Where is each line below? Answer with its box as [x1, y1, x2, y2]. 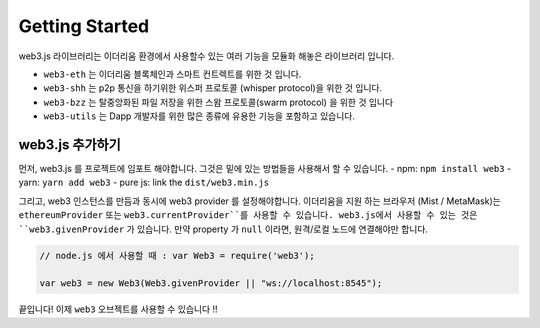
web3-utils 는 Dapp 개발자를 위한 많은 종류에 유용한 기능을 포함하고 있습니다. [43, 110, 355, 122]
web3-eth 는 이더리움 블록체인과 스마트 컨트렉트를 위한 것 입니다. [43, 68, 302, 80]
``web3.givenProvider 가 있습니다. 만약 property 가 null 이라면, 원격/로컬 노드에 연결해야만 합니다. [18, 223, 429, 235]
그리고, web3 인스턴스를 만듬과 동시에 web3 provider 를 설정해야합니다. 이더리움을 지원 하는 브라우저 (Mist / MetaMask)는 [18, 195, 502, 207]
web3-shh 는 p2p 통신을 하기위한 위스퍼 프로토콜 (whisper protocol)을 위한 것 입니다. [43, 82, 383, 94]
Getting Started [18, 15, 150, 37]
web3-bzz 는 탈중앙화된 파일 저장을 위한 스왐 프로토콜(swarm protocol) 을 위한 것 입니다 [43, 96, 394, 108]
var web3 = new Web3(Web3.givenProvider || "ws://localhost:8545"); [39, 278, 383, 289]
